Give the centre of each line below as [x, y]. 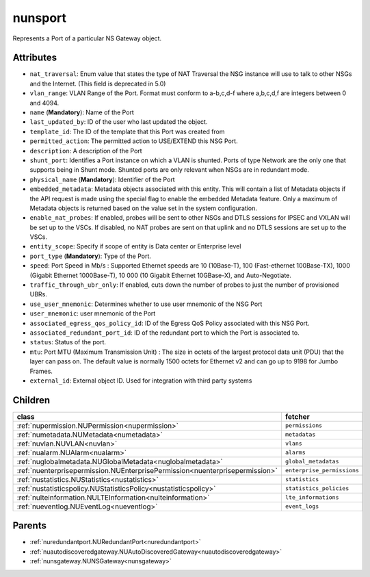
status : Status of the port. [68, 342]
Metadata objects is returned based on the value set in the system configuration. [144, 208]
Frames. [41, 371]
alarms [295, 453]
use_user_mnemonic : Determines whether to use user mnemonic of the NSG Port [146, 304]
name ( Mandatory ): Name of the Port [82, 112]
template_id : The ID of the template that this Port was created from [127, 131]
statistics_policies [317, 488]
